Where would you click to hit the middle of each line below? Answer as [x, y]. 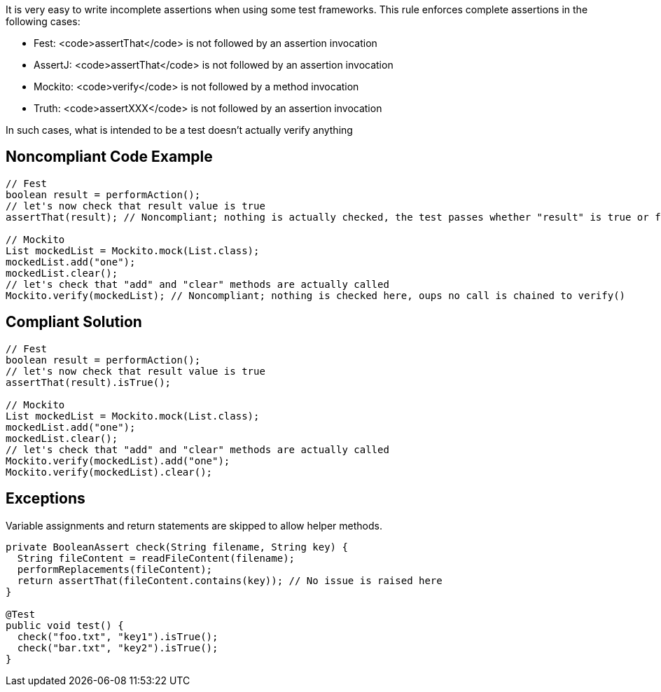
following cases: [43, 21]
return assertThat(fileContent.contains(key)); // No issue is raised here [230, 580]
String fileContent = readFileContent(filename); [156, 558]
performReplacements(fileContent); [115, 569]
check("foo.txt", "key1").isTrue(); [118, 636]
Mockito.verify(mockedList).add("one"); [118, 461]
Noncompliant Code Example [109, 157]
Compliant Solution [74, 322]
